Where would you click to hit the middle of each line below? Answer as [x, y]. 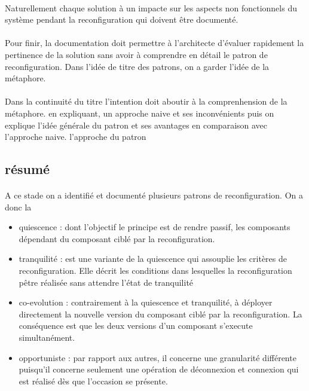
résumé [27, 169]
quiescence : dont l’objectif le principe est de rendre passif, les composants [154, 227]
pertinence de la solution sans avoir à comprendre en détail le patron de [136, 54]
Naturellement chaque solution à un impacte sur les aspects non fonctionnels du [151, 7]
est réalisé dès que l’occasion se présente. [93, 381]
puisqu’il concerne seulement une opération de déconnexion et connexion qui [159, 369]
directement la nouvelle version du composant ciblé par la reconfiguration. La [160, 314]
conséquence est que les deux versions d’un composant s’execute [136, 326]
